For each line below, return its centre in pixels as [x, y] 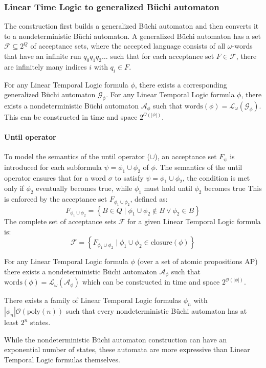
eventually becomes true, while [84, 188]
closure [161, 243]
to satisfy [129, 177]
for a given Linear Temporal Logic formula [194, 221]
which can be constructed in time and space [151, 282]
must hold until [168, 188]
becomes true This [233, 188]
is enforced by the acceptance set [56, 199]
